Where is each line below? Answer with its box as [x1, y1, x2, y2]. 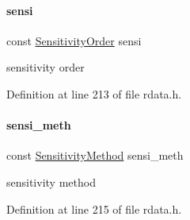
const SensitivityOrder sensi [6, 32, 142, 48]
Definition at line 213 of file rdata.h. [6, 85, 182, 102]
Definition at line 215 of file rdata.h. [6, 200, 182, 217]
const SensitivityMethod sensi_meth [6, 147, 184, 164]
